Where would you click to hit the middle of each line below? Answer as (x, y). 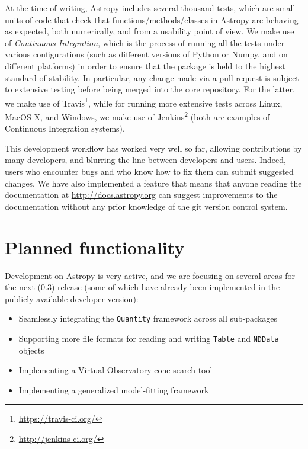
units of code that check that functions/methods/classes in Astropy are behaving (152, 19)
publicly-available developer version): (72, 298)
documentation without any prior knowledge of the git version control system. (146, 206)
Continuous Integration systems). (65, 128)
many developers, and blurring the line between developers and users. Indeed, (145, 160)
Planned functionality (95, 247)
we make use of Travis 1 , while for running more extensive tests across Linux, (144, 102)
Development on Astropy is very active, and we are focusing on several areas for (150, 275)
